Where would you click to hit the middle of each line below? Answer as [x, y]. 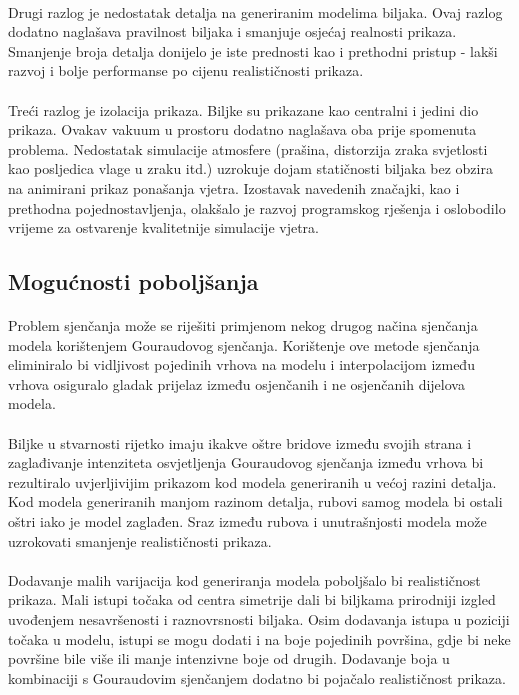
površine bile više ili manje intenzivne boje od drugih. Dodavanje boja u [229, 658]
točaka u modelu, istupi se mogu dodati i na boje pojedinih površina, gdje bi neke [259, 638]
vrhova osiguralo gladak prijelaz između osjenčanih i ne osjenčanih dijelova [236, 383]
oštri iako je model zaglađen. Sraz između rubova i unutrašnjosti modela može [247, 521]
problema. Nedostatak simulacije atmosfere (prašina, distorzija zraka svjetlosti [248, 148]
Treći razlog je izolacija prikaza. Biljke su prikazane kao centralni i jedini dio [243, 109]
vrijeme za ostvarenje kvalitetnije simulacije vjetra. [163, 227]
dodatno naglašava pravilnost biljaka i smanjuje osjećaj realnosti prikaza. [232, 31]
